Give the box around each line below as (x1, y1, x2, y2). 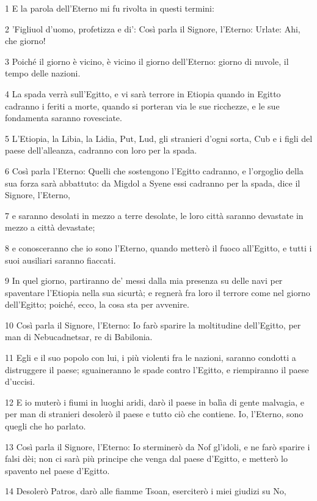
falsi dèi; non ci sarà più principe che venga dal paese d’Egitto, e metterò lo (5, 452, 288, 465)
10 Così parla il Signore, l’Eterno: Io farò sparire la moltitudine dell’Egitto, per (5, 318, 301, 331)
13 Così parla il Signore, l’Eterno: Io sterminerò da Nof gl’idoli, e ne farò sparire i (5, 440, 310, 453)
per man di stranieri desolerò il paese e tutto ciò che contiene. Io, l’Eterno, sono (5, 407, 304, 420)
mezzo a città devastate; (5, 221, 95, 234)
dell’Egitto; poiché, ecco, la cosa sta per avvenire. (5, 298, 189, 311)
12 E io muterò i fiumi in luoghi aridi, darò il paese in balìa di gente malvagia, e (5, 395, 305, 408)
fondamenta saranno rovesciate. (5, 111, 122, 124)
